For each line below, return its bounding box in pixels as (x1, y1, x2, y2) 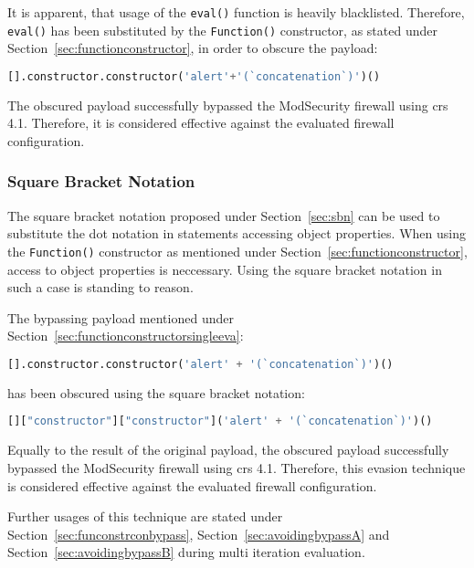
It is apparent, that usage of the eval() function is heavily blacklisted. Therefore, (7, 3, 465, 21)
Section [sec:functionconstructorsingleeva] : (7, 326, 244, 345)
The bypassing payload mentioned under (7, 308, 234, 327)
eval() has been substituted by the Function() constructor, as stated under (7, 20, 437, 39)
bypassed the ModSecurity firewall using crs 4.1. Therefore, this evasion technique (7, 458, 466, 477)
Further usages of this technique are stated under (7, 507, 283, 526)
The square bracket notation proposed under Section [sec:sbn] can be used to (7, 205, 440, 225)
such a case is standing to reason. (7, 278, 194, 297)
